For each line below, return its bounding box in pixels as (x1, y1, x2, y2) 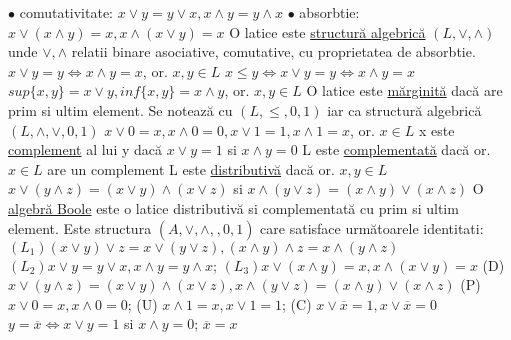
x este (418, 119, 455, 140)
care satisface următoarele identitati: (260, 217, 484, 238)
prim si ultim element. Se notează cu (8, 99, 233, 120)
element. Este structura (8, 217, 152, 238)
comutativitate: (19, 2, 113, 22)
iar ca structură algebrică (327, 99, 482, 120)
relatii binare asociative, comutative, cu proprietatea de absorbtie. (71, 41, 476, 62)
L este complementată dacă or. (302, 139, 491, 160)
